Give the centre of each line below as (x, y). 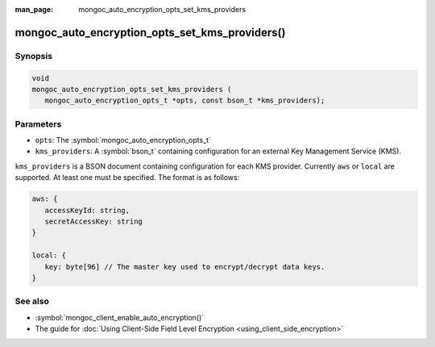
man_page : (34, 9)
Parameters (38, 123)
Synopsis (33, 56)
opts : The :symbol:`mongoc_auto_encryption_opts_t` (123, 140)
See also (32, 301)
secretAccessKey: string (93, 222)
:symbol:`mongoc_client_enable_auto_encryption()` (120, 317)
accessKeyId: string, (87, 210)
